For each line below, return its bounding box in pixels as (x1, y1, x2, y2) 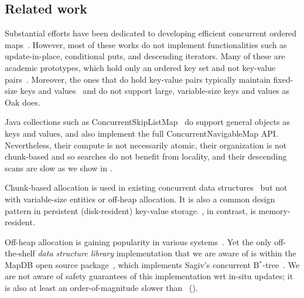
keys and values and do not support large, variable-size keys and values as (20, 84, 290, 97)
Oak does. (5, 96, 40, 108)
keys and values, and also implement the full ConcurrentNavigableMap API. (5, 127, 278, 139)
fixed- (273, 73, 293, 85)
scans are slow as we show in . (5, 161, 112, 174)
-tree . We (262, 258, 300, 270)
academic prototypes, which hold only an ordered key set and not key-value (5, 61, 276, 73)
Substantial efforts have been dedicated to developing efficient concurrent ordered (5, 27, 297, 39)
